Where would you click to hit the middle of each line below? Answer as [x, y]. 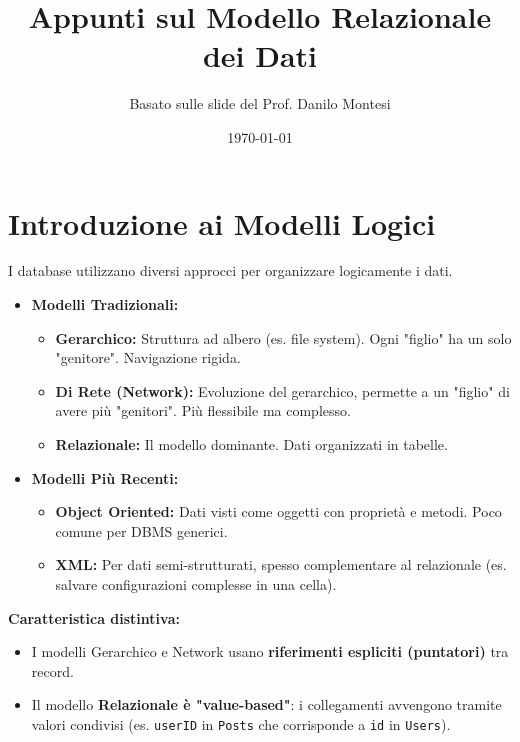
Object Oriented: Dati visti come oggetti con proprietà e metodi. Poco [278, 511]
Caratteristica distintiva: [94, 617]
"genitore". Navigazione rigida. [148, 357]
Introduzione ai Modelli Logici [222, 222]
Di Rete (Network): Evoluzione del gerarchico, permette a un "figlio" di [282, 390]
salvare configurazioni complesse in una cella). [196, 583]
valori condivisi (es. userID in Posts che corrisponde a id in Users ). [241, 723]
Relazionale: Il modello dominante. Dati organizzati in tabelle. [251, 444]
